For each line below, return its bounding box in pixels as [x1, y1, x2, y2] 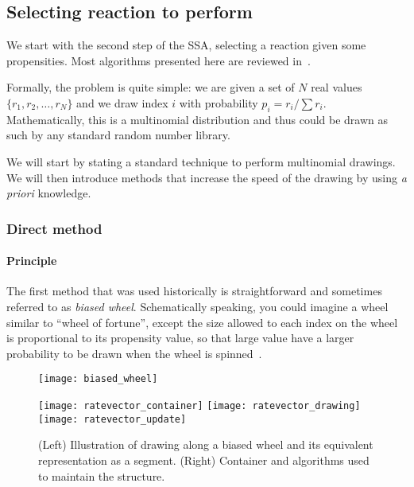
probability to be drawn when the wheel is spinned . [6, 345, 262, 361]
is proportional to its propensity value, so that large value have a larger [6, 329, 354, 346]
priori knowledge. [6, 185, 91, 201]
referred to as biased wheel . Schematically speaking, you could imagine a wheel [6, 298, 389, 314]
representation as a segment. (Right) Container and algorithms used [38, 451, 370, 468]
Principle [6, 252, 57, 269]
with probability [179, 94, 258, 111]
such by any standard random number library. [6, 127, 230, 143]
